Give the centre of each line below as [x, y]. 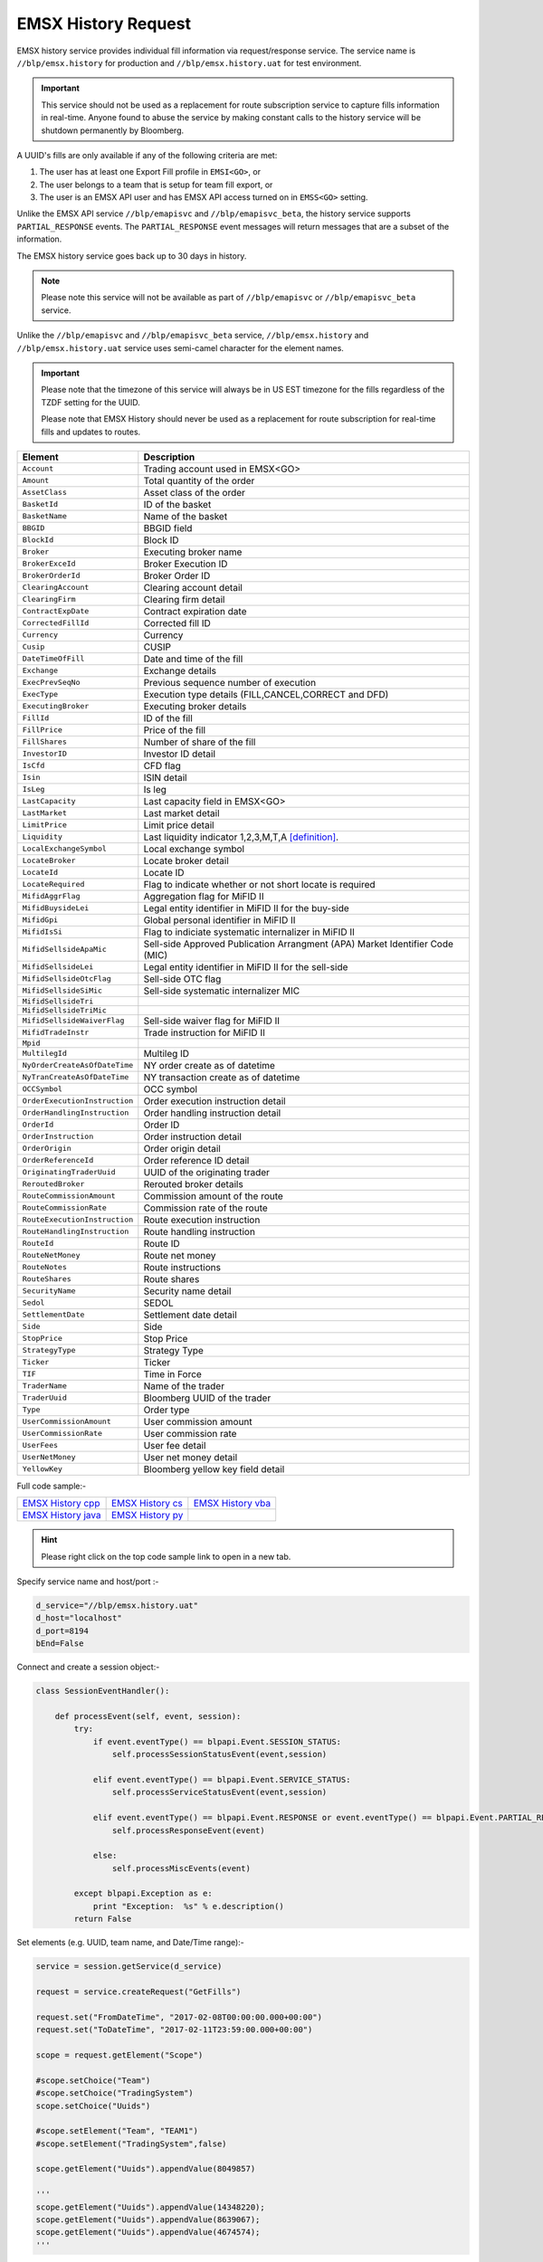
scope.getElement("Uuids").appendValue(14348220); [151, 2207]
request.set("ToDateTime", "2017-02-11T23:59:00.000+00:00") [174, 2030]
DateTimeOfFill [53, 659]
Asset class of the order [195, 492]
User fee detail [175, 1445]
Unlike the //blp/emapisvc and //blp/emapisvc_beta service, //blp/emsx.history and [193, 336]
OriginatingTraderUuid [69, 1172]
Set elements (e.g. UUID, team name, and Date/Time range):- [130, 1943]
